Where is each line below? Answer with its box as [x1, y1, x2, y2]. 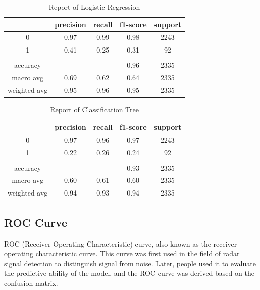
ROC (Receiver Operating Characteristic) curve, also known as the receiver [4, 238, 237, 249]
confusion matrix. [4, 277, 58, 288]
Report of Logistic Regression [48, 2, 140, 12]
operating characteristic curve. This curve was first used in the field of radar [4, 248, 240, 259]
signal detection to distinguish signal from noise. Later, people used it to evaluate [4, 258, 256, 268]
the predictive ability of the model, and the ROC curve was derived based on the [4, 268, 254, 278]
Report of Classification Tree [50, 104, 139, 115]
